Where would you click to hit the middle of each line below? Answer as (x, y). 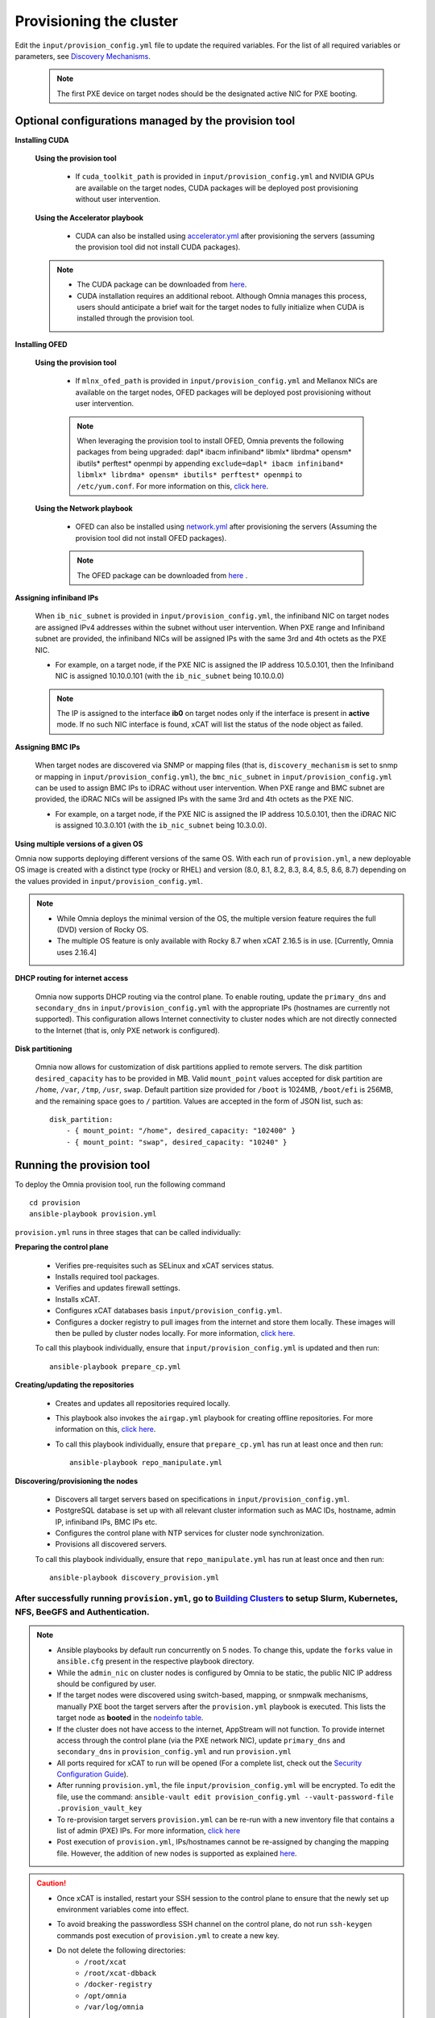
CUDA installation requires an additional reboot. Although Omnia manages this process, (222, 295)
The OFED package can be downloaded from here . (162, 575)
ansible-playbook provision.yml (93, 1214)
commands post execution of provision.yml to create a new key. (168, 1935)
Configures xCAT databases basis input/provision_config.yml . (169, 1311)
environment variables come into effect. (123, 1909)
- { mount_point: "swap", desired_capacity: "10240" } (176, 1142)
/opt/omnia (106, 1995)
